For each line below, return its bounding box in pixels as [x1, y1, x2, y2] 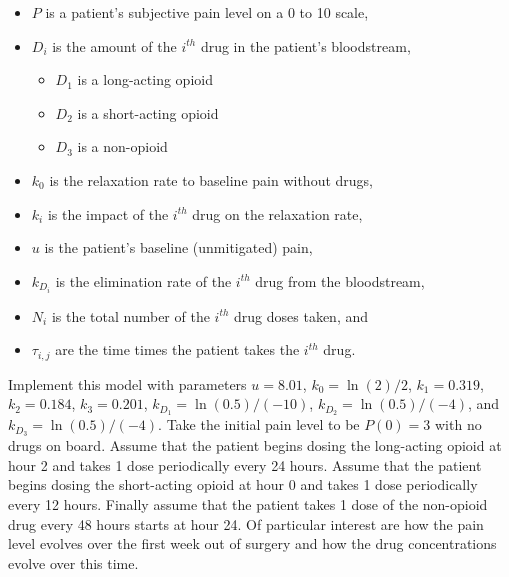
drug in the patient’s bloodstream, [200, 35, 411, 56]
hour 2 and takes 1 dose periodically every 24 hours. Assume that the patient [8, 454, 482, 475]
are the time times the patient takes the [55, 339, 300, 360]
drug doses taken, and [234, 305, 369, 326]
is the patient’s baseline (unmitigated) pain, [44, 237, 313, 258]
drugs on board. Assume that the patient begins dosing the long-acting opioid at [8, 435, 502, 456]
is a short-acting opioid [77, 102, 219, 123]
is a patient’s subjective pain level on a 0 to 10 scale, [45, 2, 369, 22]
